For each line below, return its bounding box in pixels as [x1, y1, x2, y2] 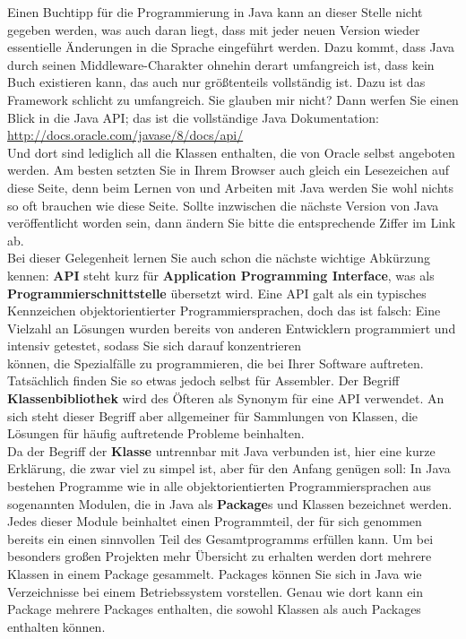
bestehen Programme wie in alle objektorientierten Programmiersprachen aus [7, 477, 432, 496]
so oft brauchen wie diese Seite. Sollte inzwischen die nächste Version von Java [7, 195, 439, 214]
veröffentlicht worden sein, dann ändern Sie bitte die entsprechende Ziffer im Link [7, 213, 456, 232]
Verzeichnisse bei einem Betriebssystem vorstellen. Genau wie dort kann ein [7, 582, 424, 600]
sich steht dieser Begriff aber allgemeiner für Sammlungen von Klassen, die [7, 406, 419, 425]
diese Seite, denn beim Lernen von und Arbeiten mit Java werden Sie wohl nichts [7, 177, 454, 196]
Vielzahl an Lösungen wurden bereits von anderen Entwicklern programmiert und [7, 318, 456, 337]
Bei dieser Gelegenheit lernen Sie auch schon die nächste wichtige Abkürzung [7, 248, 430, 267]
